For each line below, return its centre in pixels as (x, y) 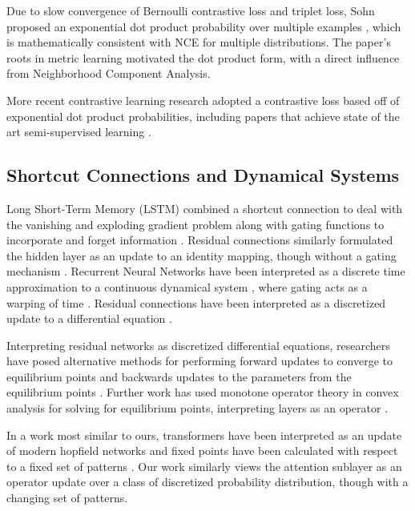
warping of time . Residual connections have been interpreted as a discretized (196, 302)
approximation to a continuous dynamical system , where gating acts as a (187, 286)
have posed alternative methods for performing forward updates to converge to (199, 361)
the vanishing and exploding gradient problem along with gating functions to (195, 224)
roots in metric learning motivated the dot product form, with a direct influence (203, 57)
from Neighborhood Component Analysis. (109, 73)
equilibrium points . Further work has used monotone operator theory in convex (203, 392)
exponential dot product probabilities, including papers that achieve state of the (203, 116)
